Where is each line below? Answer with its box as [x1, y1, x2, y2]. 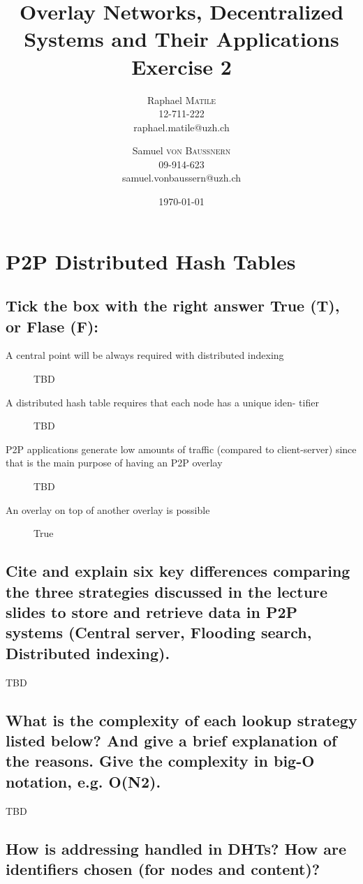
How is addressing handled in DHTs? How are [6, 837, 347, 859]
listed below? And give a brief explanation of [6, 729, 337, 751]
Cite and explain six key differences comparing [6, 560, 350, 582]
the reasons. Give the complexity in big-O [6, 750, 315, 772]
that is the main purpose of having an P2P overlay [6, 455, 223, 470]
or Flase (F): [6, 315, 99, 337]
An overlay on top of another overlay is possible [6, 502, 210, 517]
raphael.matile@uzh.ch [133, 119, 230, 134]
